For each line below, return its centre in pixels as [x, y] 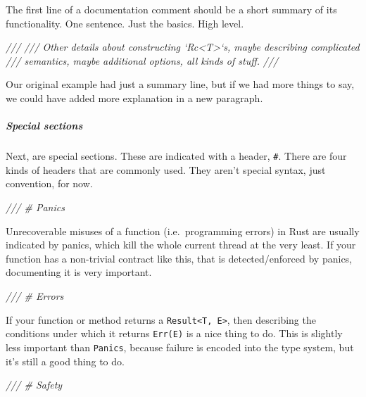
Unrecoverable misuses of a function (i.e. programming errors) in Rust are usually [183, 231]
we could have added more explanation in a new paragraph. [134, 97]
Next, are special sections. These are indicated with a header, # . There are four [176, 156]
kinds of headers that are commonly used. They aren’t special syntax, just [166, 169]
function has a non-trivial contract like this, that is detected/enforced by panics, [179, 258]
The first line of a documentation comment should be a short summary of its [171, 9]
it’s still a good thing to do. [65, 361]
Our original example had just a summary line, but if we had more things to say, [180, 84]
